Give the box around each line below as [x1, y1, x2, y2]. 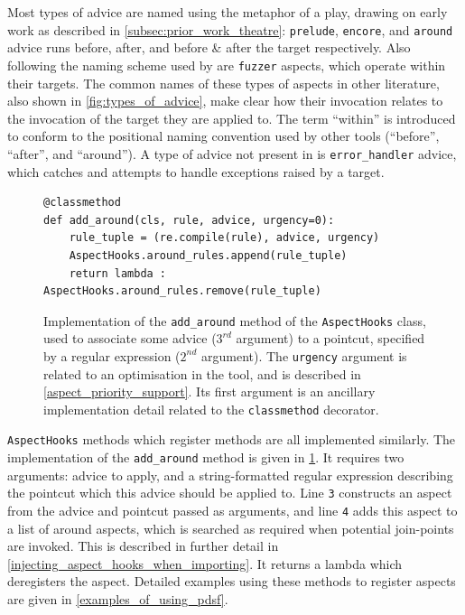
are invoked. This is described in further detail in [7, 536, 279, 555]
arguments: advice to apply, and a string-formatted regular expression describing [7, 465, 453, 484]
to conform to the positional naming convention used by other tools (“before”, [7, 126, 440, 145]
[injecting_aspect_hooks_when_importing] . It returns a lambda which [7, 554, 403, 573]
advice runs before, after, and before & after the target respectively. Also [7, 38, 411, 57]
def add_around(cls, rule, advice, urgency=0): [43, 213, 335, 227]
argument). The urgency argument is [201, 346, 407, 365]
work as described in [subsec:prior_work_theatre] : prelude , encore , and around [7, 20, 453, 39]
